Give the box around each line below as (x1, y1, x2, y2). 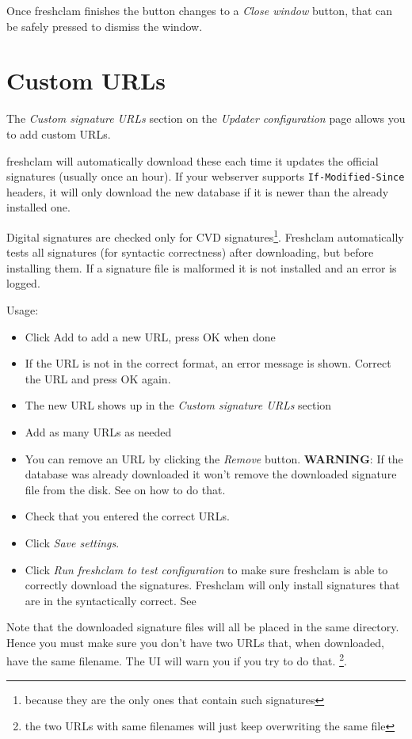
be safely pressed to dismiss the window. (6, 17, 203, 34)
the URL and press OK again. (25, 370, 171, 387)
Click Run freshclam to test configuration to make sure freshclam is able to (25, 561, 388, 577)
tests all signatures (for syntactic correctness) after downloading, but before (6, 244, 374, 261)
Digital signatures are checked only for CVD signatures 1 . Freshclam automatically (6, 226, 404, 245)
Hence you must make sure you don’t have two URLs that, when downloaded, (6, 634, 385, 650)
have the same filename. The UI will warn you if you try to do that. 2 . (6, 650, 347, 669)
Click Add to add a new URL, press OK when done (25, 328, 276, 345)
